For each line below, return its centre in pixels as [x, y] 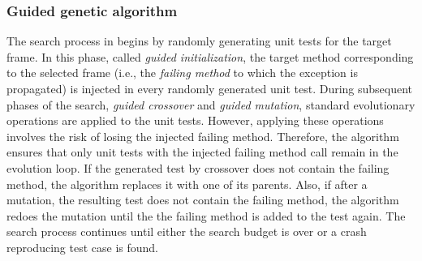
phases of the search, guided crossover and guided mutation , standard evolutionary [211, 104]
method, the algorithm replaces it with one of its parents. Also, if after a [187, 184]
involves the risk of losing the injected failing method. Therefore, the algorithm [203, 136]
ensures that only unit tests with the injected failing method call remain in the [202, 152]
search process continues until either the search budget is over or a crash [187, 231]
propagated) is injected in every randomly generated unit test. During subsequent [210, 88]
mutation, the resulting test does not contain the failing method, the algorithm [203, 200]
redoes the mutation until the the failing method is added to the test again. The [206, 215]
